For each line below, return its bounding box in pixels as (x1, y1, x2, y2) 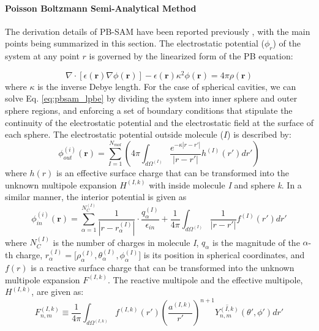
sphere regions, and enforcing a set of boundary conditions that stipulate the (5, 104, 293, 117)
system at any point (5, 50, 80, 62)
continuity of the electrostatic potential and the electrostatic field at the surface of (5, 116, 313, 128)
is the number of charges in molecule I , (53, 236, 199, 248)
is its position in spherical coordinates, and (143, 248, 305, 261)
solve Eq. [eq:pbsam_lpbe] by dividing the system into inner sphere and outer (5, 92, 298, 105)
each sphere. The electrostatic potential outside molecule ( (5, 128, 223, 141)
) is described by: (227, 128, 291, 141)
